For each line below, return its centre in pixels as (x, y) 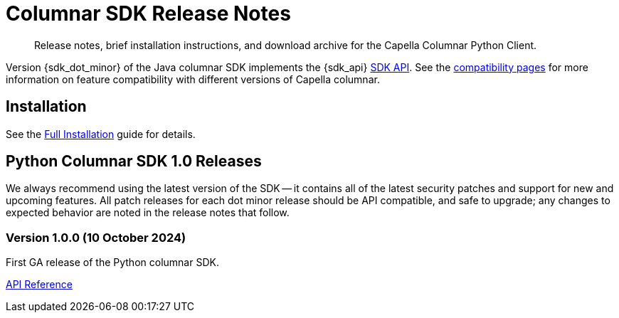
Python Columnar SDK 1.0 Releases (134, 161)
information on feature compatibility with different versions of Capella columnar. (193, 79)
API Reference (39, 285)
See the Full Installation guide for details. (101, 134)
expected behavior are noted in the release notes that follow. (148, 213)
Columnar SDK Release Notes (148, 14)
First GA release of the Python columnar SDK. (112, 263)
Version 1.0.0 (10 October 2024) (96, 237)
